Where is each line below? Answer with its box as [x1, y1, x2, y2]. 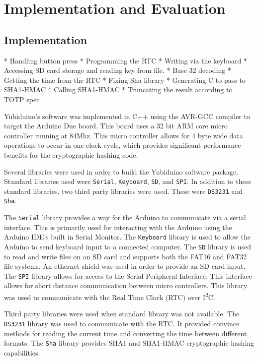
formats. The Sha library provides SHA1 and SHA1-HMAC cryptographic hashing [4, 338, 255, 348]
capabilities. [4, 347, 40, 358]
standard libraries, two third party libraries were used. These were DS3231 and [4, 185, 243, 196]
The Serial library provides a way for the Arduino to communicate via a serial [4, 212, 246, 223]
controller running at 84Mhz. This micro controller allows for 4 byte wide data [4, 130, 243, 140]
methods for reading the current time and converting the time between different [4, 328, 247, 338]
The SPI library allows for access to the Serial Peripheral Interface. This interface [4, 270, 252, 281]
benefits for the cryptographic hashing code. [4, 149, 138, 160]
